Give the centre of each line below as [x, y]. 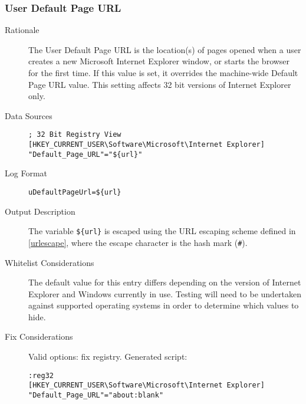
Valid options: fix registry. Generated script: [108, 357]
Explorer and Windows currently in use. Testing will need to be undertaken [165, 293]
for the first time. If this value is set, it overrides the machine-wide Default [163, 73]
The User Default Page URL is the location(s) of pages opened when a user [165, 49]
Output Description [40, 211]
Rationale [22, 30]
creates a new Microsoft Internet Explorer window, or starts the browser [159, 61]
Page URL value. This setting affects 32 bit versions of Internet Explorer [160, 84]
